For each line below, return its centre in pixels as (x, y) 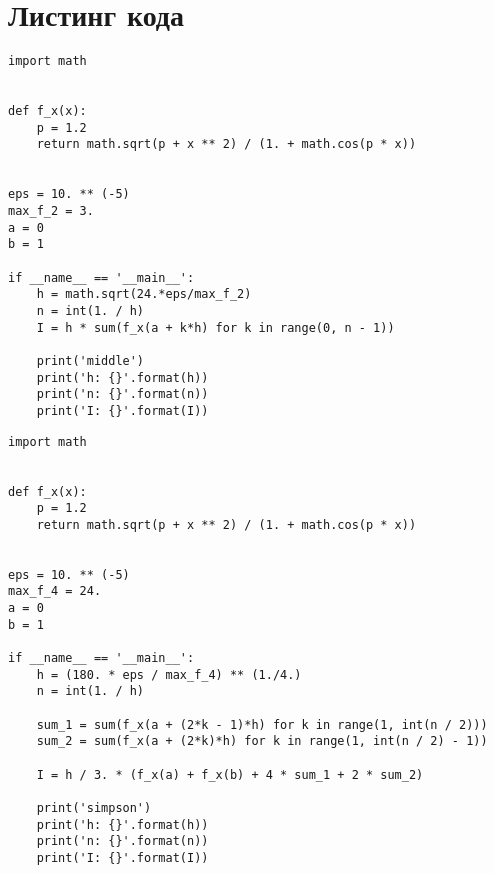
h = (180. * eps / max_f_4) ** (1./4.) (169, 674)
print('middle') (90, 360)
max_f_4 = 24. (55, 591)
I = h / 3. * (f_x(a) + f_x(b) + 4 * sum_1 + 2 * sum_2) (230, 774)
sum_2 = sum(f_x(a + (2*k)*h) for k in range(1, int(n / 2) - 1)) (262, 741)
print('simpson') (94, 808)
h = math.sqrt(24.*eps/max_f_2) (144, 294)
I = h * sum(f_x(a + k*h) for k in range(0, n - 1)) (215, 327)
